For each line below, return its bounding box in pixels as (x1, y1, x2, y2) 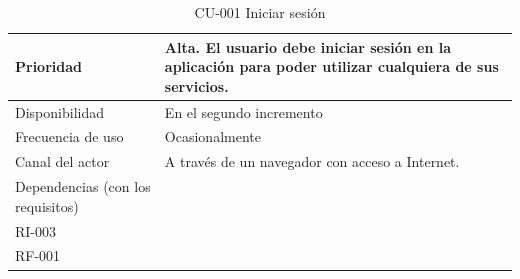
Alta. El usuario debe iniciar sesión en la (164, 36, 452, 57)
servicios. (164, 75, 229, 96)
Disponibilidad (15, 101, 104, 122)
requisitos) (15, 195, 79, 216)
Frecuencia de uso (15, 126, 124, 147)
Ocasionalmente (164, 126, 261, 147)
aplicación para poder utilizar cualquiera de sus (164, 56, 499, 77)
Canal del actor (15, 151, 110, 172)
